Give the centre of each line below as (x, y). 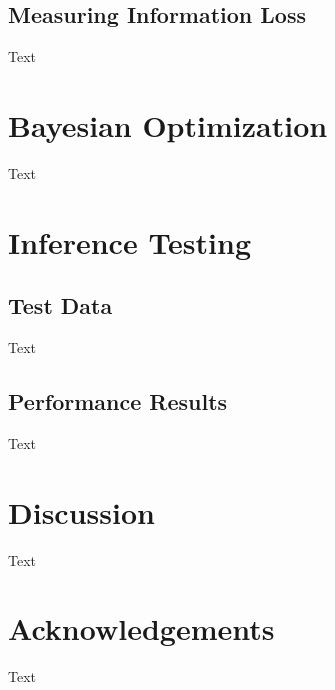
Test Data (60, 305)
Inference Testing (130, 241)
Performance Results (118, 401)
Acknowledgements (141, 628)
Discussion (81, 511)
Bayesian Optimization (168, 124)
